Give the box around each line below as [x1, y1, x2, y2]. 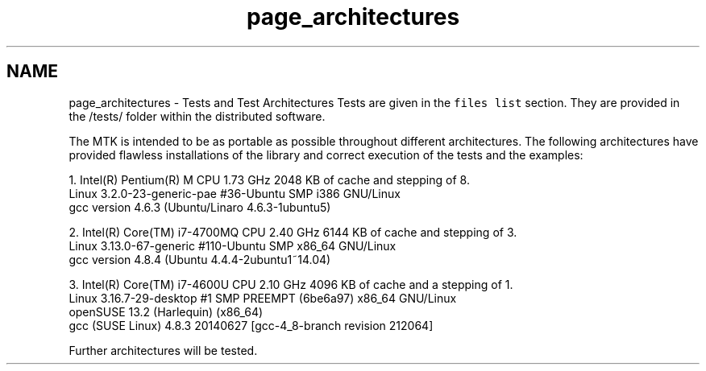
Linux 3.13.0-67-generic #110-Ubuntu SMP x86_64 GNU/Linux [69, 238, 397, 253]
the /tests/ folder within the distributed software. [69, 109, 326, 123]
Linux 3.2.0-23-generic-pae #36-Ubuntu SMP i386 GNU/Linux [69, 186, 401, 200]
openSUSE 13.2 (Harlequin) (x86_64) [69, 304, 264, 319]
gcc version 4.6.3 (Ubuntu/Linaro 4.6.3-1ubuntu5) [69, 200, 331, 214]
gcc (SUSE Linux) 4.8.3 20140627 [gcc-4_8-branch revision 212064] [69, 318, 434, 332]
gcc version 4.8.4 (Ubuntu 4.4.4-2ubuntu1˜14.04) [69, 252, 331, 266]
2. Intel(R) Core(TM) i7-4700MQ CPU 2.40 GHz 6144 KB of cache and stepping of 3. [69, 225, 517, 239]
